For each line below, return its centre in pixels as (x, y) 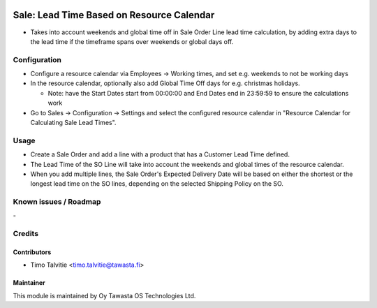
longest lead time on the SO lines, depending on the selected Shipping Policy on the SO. (157, 184)
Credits (25, 234)
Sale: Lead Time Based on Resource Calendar (114, 15)
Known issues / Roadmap (57, 202)
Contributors (32, 252)
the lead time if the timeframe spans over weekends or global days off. (132, 41)
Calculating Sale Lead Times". (73, 123)
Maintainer (29, 283)
